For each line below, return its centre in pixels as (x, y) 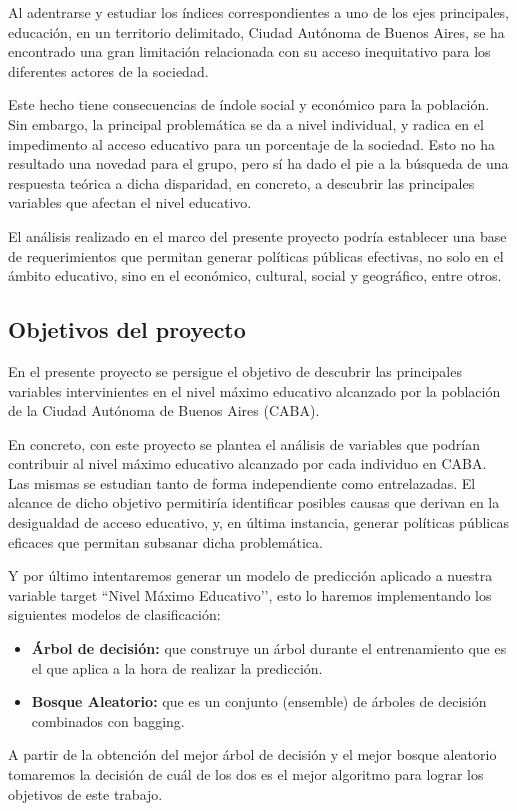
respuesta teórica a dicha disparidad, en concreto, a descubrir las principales (241, 182)
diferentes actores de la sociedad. (108, 70)
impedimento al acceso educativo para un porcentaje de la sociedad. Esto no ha (251, 143)
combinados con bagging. (108, 720)
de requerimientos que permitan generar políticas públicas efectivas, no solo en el (256, 255)
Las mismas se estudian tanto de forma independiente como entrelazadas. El (242, 482)
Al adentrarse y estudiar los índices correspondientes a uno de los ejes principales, (259, 12)
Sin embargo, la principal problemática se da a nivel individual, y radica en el (246, 123)
